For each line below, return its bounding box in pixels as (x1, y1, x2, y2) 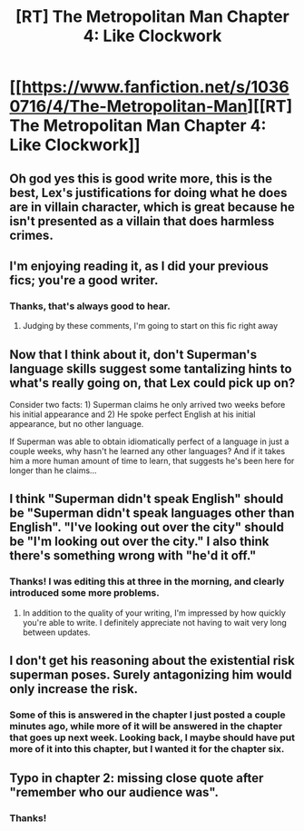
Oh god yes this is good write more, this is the (9, 171, 273, 186)
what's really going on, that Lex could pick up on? (9, 375, 296, 391)
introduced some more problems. (9, 587, 161, 599)
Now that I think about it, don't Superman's (9, 347, 257, 362)
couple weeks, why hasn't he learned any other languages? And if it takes (9, 446, 286, 457)
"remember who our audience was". (9, 785, 220, 800)
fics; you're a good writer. (9, 272, 159, 288)
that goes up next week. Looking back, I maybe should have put (9, 731, 295, 744)
